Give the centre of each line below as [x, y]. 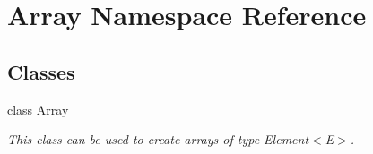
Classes [41, 71]
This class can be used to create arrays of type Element [158, 139]
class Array [38, 109]
